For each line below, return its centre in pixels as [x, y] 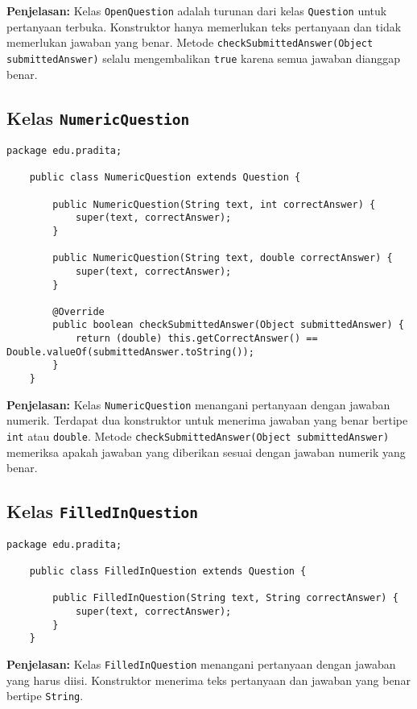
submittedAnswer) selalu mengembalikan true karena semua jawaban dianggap [204, 58]
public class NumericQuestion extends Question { [165, 178]
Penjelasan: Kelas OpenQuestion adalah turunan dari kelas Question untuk [197, 10]
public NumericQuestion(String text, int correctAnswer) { [214, 204]
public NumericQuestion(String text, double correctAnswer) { [223, 258]
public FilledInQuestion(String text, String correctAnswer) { [225, 598]
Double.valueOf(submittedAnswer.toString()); [130, 352]
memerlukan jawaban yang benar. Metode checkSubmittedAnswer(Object [190, 42]
